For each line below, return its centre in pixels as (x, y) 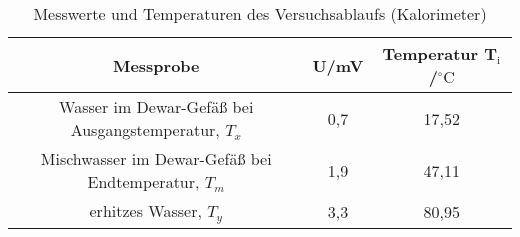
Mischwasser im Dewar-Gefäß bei (156, 158)
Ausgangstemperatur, (145, 129)
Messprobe (156, 65)
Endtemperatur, (143, 181)
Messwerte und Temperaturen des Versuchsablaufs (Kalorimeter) (260, 13)
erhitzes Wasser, (145, 210)
